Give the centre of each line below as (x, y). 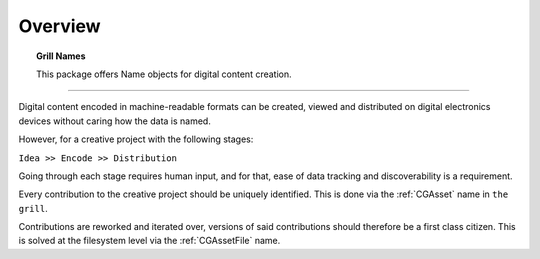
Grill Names (61, 56)
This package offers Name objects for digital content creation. (164, 74)
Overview (59, 26)
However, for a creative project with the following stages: (136, 139)
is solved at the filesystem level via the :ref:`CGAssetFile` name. (149, 241)
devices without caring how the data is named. (115, 121)
